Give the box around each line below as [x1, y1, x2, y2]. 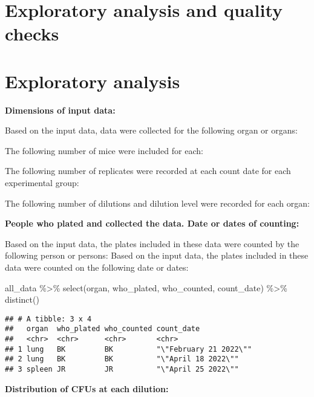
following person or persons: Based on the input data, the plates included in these [5, 249, 309, 262]
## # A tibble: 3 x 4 [5, 314, 92, 323]
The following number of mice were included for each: [5, 144, 203, 157]
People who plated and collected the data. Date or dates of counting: [5, 217, 299, 230]
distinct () [5, 293, 39, 306]
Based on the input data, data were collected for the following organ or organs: [5, 124, 298, 137]
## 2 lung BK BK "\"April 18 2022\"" [5, 355, 239, 364]
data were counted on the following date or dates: [5, 261, 189, 274]
